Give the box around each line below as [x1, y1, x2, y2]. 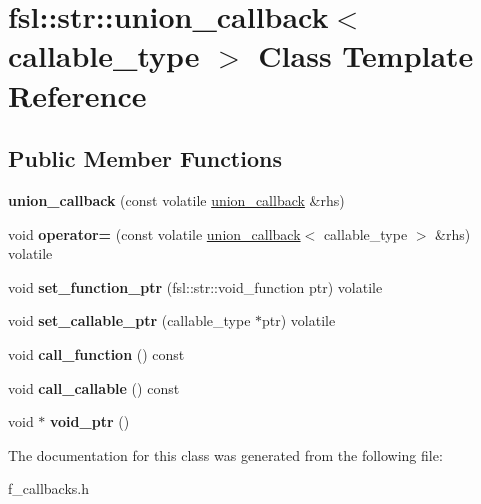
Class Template [258, 35, 474, 76]
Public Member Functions [8, 143, 282, 174]
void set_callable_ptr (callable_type [8, 310, 251, 331]
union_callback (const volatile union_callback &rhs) [8, 189, 345, 210]
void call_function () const [8, 343, 185, 364]
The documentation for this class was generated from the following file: [8, 444, 443, 465]
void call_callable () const [8, 377, 180, 398]
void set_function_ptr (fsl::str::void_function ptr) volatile [8, 276, 383, 297]
